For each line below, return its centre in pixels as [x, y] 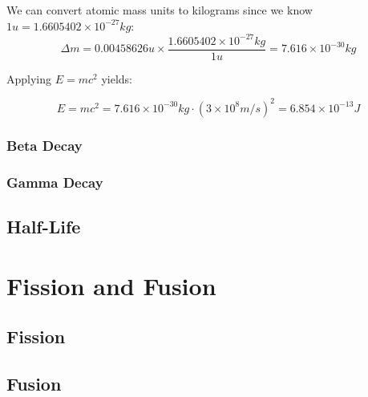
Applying [29, 78]
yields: [117, 78]
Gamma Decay [55, 182]
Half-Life [44, 226]
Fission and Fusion [111, 285]
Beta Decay [44, 145]
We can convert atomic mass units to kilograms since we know [160, 10]
